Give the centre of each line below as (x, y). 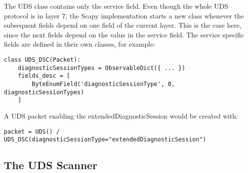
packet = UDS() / (32, 131)
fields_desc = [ (44, 76)
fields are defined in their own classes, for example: (80, 44)
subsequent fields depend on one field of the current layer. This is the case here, (123, 25)
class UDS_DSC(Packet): (42, 60)
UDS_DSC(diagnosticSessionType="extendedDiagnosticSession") (105, 140)
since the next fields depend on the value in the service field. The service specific (124, 34)
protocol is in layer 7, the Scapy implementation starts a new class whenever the (124, 15)
